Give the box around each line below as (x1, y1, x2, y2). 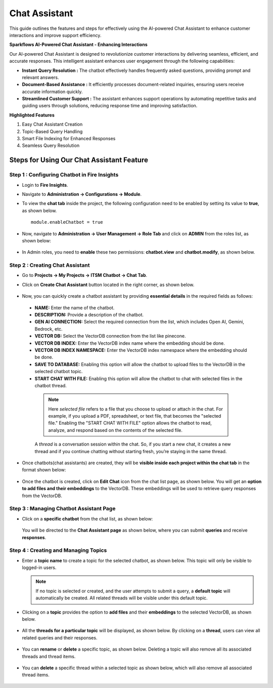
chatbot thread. (34, 382, 67, 388)
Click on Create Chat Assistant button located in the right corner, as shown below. (22, 281, 195, 288)
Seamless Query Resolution (22, 142, 80, 149)
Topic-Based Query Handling (22, 128, 83, 134)
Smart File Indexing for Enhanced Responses (22, 136, 116, 142)
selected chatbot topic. (34, 369, 83, 375)
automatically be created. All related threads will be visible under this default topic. (35, 595, 208, 601)
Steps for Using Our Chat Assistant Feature (9, 156, 149, 165)
